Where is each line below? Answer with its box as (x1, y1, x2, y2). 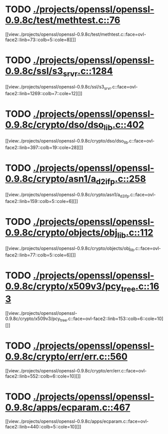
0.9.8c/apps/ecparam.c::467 (5, 401, 131, 413)
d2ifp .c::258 (96, 173, 146, 186)
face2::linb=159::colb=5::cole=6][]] (5, 198, 78, 204)
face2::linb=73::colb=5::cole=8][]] (5, 37, 76, 43)
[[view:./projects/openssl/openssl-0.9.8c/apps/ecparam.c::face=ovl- (5, 418, 149, 424)
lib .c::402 (103, 119, 144, 133)
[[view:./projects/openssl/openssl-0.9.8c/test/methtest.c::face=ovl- (5, 31, 146, 37)
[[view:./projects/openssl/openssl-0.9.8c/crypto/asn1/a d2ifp (5, 192, 130, 199)
